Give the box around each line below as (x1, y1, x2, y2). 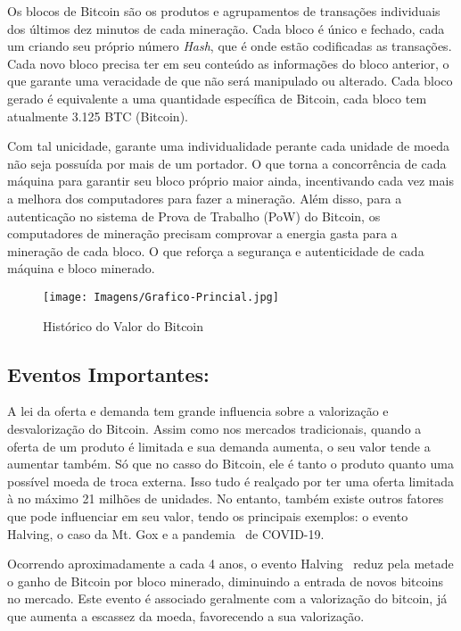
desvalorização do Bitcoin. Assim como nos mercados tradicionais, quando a (7, 419, 422, 437)
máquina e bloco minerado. (7, 259, 155, 278)
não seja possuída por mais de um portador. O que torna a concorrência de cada (7, 154, 447, 172)
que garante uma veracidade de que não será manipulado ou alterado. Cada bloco (7, 71, 453, 90)
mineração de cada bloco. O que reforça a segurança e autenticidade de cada (7, 241, 424, 260)
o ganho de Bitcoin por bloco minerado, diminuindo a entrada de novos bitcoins (7, 571, 443, 590)
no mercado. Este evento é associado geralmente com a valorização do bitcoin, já (7, 589, 448, 608)
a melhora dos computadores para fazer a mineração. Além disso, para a (7, 188, 402, 207)
